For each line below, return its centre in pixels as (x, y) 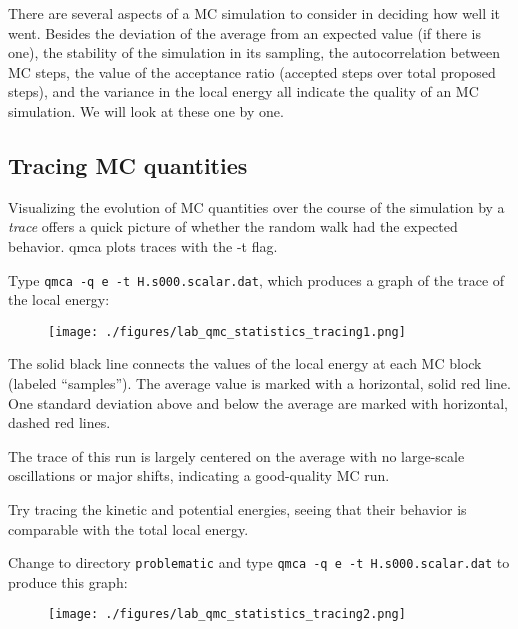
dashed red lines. (59, 422)
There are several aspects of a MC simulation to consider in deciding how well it (254, 13)
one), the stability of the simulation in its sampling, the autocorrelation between (254, 52)
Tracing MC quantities (128, 164)
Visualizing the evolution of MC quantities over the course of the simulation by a (256, 206)
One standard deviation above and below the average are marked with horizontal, (258, 402)
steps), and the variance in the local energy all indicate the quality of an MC (243, 91)
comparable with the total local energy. (128, 528)
